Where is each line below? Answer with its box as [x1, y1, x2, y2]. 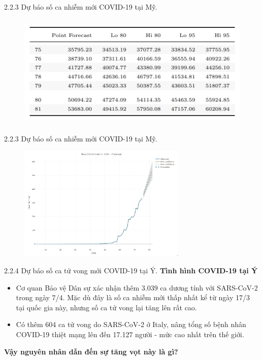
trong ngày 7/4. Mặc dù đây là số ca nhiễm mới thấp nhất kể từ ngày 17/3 [16, 292, 250, 303]
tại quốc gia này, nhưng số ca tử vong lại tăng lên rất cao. [16, 302, 197, 312]
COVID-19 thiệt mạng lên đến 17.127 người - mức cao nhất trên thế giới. [16, 329, 244, 340]
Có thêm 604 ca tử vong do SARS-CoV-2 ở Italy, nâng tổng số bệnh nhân [16, 319, 246, 330]
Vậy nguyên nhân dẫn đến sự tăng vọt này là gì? [4, 346, 178, 356]
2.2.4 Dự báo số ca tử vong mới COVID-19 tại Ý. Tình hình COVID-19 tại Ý [4, 265, 258, 276]
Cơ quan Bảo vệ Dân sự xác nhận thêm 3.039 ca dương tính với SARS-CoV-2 [16, 282, 258, 293]
